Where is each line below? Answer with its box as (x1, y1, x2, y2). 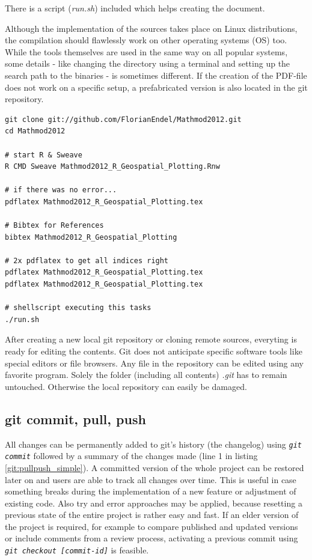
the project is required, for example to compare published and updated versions (5, 520, 298, 532)
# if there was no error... (5, 186, 117, 195)
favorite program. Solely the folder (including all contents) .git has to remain (5, 368, 287, 381)
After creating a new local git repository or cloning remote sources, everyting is (5, 333, 297, 345)
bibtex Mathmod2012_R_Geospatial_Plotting (5, 233, 177, 242)
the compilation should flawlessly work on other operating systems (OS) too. (5, 34, 287, 46)
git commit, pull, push (5, 409, 146, 428)
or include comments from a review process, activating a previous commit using (5, 532, 298, 544)
